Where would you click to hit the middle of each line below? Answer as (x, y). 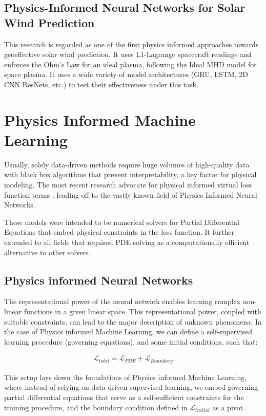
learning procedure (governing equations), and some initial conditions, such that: (131, 341)
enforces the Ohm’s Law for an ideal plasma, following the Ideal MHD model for (130, 64)
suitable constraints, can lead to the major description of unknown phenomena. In (133, 321)
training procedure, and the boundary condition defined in (96, 407)
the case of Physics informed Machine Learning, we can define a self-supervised (128, 332)
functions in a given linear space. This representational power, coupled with (142, 311)
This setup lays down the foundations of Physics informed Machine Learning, (126, 377)
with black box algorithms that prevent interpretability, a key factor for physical (130, 174)
